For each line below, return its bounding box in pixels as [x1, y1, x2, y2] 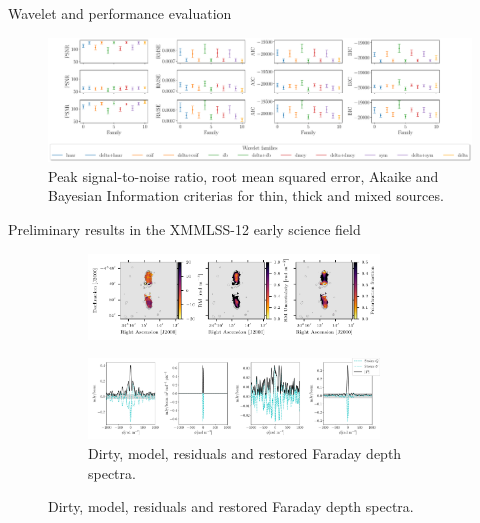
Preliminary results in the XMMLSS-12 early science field [8, 219, 361, 239]
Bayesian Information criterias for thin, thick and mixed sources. [48, 185, 444, 206]
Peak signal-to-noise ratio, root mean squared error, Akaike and [48, 165, 439, 186]
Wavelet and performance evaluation [8, 3, 232, 23]
